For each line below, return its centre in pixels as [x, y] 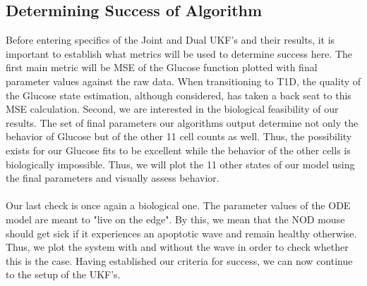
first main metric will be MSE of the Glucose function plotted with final [162, 67]
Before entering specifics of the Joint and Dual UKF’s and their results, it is [170, 40]
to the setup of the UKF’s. [63, 274]
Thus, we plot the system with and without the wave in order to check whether [177, 247]
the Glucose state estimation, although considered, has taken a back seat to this [179, 95]
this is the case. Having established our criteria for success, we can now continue [179, 260]
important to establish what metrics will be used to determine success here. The [179, 53]
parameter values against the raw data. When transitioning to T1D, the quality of [183, 81]
